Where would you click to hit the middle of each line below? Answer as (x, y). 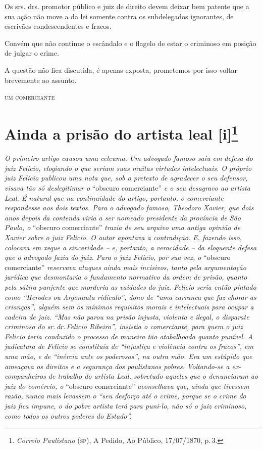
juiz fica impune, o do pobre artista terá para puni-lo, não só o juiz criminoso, (126, 406)
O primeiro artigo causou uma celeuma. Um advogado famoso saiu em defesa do (129, 158)
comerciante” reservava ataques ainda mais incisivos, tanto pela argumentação (125, 267)
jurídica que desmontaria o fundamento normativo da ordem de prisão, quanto (126, 277)
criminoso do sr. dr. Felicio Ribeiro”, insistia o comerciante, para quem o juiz (124, 326)
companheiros (25, 376)
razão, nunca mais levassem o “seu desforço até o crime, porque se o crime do (125, 396)
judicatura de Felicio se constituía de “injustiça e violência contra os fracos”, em (129, 346)
